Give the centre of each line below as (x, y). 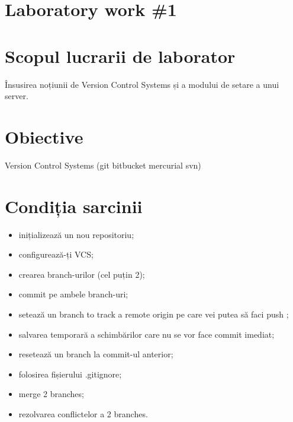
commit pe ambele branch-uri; (73, 294)
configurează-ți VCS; (56, 254)
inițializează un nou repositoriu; (76, 234)
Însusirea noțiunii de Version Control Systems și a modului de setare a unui (142, 84)
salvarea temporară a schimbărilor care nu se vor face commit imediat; (146, 334)
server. (17, 96)
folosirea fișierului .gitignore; (70, 374)
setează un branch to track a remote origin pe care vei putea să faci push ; (154, 314)
